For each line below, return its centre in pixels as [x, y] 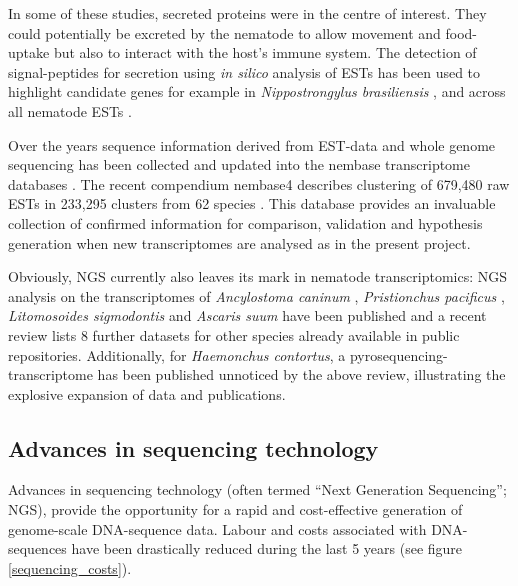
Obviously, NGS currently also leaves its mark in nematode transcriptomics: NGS [258, 276]
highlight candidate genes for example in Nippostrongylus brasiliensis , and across [257, 91]
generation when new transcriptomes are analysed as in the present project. [239, 242]
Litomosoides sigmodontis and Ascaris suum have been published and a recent [247, 315]
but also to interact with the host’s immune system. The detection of [265, 52]
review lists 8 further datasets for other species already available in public [234, 334]
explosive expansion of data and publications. [147, 393]
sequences [37, 548]
